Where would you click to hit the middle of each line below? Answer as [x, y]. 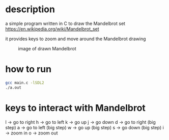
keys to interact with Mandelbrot [76, 108]
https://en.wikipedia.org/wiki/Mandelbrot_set [52, 29]
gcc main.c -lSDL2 [25, 82]
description [30, 9]
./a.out [13, 88]
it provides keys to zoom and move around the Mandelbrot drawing [76, 39]
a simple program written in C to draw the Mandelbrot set [65, 23]
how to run [29, 69]
